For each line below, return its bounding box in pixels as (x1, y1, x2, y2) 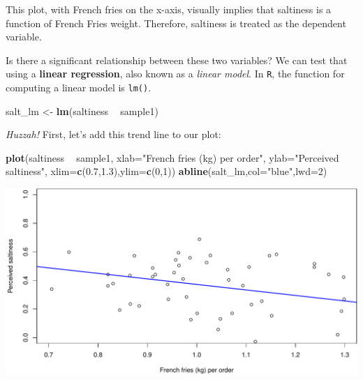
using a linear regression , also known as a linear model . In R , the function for (6, 66, 345, 81)
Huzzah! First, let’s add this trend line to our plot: (6, 127, 221, 142)
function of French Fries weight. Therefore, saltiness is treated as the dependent (6, 15, 346, 30)
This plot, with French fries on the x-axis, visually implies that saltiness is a (6, 2, 332, 16)
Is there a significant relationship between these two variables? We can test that (6, 52, 348, 67)
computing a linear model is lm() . (6, 80, 151, 95)
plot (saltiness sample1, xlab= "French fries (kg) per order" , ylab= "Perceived (6, 150, 339, 165)
